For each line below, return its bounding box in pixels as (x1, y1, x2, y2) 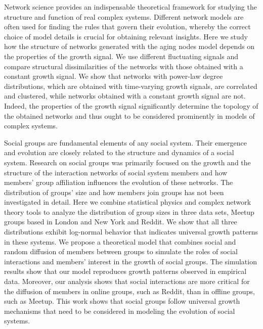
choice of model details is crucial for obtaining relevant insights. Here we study (4, 31, 248, 41)
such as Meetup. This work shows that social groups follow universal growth (4, 296, 240, 306)
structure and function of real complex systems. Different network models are (4, 11, 244, 22)
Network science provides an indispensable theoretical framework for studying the (4, 2, 257, 12)
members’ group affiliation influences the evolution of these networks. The (4, 177, 233, 187)
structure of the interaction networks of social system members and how (4, 167, 228, 177)
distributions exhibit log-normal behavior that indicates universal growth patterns (4, 226, 258, 237)
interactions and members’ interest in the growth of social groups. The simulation (4, 256, 257, 266)
